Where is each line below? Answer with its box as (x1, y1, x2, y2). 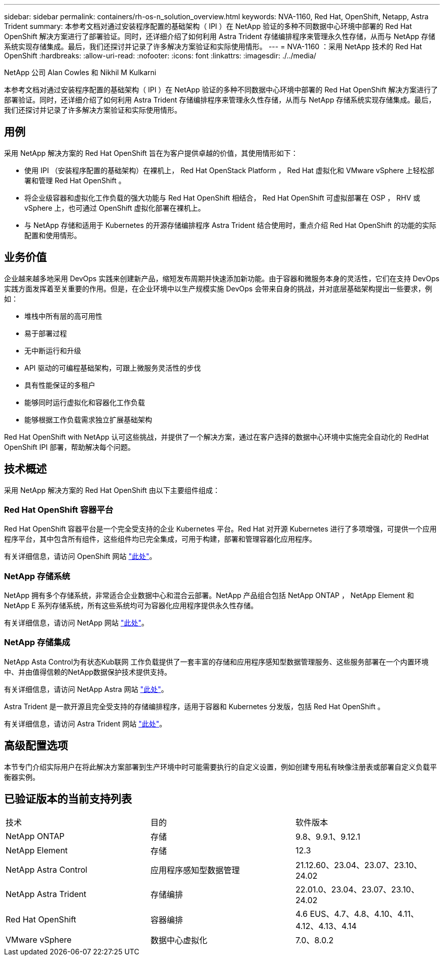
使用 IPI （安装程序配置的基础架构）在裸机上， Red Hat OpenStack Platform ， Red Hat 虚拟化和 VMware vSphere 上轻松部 (24, 165, 434, 175)
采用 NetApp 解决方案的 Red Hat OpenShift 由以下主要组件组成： (4, 485, 220, 494)
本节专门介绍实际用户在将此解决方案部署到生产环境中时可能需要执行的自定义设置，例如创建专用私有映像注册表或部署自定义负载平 (4, 762, 437, 771)
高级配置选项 (4, 739, 68, 752)
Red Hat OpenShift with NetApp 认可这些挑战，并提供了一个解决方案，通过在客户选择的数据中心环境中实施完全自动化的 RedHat (4, 432, 429, 441)
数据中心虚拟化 (150, 935, 207, 946)
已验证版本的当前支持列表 (4, 792, 132, 806)
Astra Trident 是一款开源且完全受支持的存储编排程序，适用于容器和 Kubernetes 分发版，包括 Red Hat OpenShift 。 (4, 702, 385, 711)
